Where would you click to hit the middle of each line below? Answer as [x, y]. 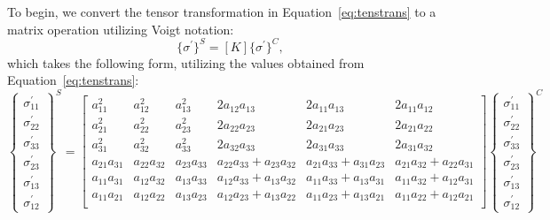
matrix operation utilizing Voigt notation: [121, 29]
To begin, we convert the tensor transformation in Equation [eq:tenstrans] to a [222, 11]
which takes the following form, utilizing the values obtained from [186, 62]
